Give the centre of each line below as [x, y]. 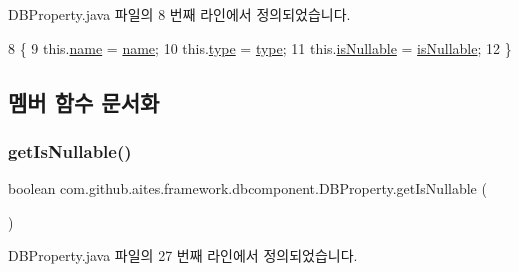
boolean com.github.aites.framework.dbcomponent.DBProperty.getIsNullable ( [247, 188]
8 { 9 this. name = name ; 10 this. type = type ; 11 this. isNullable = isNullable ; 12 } [260, 47]
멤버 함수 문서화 [84, 101]
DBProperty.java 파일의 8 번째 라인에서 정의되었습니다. [179, 14]
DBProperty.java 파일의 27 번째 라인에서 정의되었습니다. [183, 255]
